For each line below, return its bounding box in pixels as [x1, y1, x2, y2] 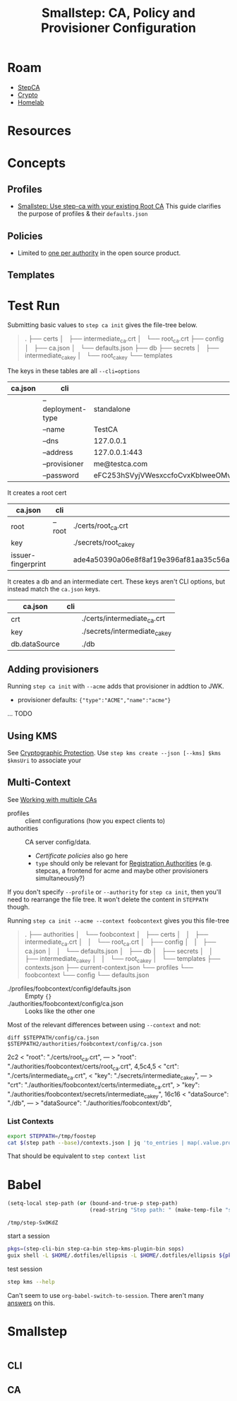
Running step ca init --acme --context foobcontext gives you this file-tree [7, 916, 229, 925]
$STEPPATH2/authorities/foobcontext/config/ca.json [7, 1041, 162, 1048]
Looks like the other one [25, 1007, 95, 1015]
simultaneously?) [35, 874, 85, 882]
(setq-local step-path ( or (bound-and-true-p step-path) [7, 1200, 178, 1207]
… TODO [7, 709, 33, 718]
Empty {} [25, 992, 52, 1000]
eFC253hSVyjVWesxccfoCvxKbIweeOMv [93, 470, 231, 480]
